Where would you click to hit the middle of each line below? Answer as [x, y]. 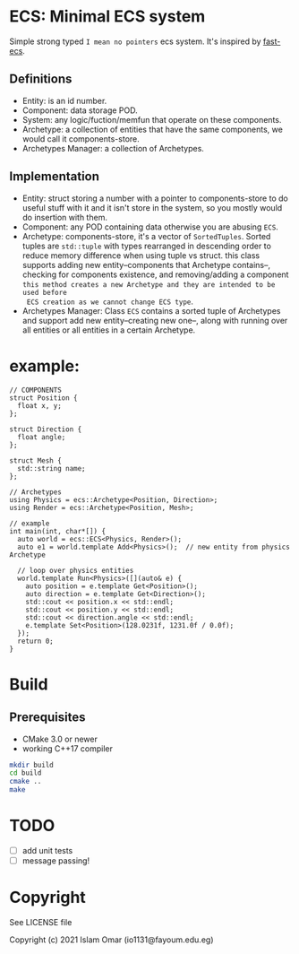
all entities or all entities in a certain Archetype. [109, 330]
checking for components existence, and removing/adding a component [155, 274]
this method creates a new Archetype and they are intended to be [149, 284]
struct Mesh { [36, 460]
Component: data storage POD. [80, 110]
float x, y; [40, 405]
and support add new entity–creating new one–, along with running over [155, 320]
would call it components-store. [81, 139]
